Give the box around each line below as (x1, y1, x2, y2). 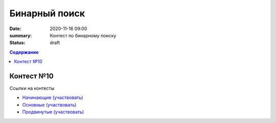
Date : (9, 26, 21, 32)
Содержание (9, 49, 39, 55)
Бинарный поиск (9, 8, 85, 19)
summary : (9, 32, 32, 38)
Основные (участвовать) (22, 102, 77, 108)
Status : (9, 40, 26, 46)
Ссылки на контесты (9, 85, 55, 91)
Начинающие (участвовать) (22, 94, 83, 101)
